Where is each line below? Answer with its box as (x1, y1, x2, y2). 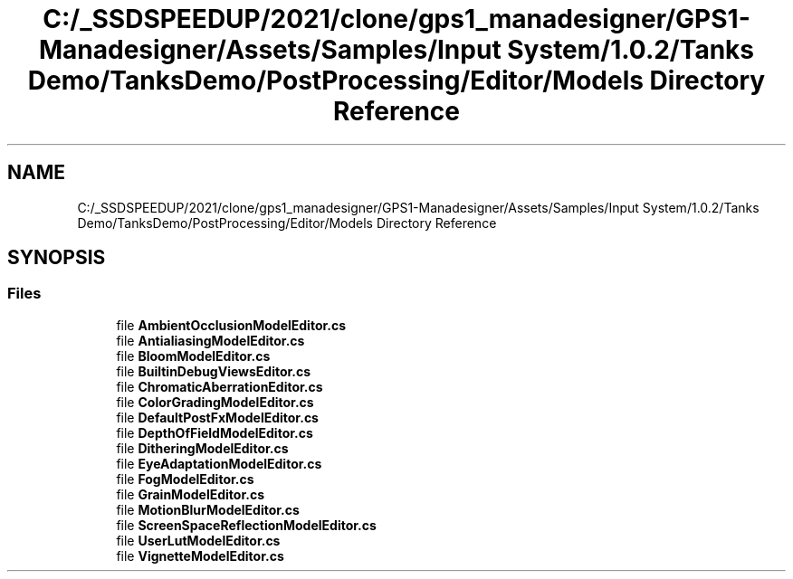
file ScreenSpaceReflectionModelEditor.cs (116, 517, 377, 533)
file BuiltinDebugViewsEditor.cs (116, 363, 311, 379)
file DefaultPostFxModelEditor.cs (116, 409, 319, 425)
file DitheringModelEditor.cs (116, 440, 289, 456)
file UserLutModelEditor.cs (116, 532, 281, 548)
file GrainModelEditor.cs (116, 486, 264, 502)
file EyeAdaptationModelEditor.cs (116, 455, 322, 471)
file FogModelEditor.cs (116, 470, 254, 487)
